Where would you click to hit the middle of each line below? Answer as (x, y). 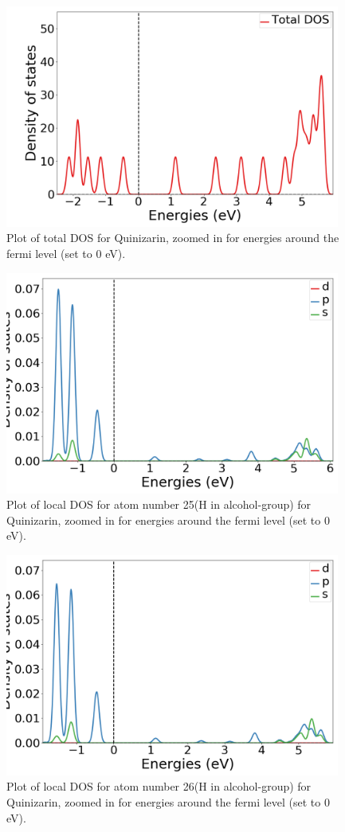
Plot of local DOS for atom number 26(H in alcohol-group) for (159, 786)
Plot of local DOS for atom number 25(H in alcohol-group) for (159, 504)
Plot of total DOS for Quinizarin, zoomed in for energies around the (173, 238)
